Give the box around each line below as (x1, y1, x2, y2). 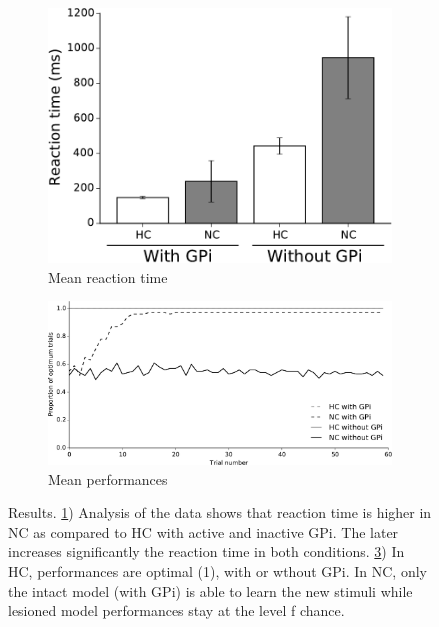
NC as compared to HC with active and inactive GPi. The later (8, 521, 399, 542)
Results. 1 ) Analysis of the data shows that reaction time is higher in (8, 502, 432, 523)
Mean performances (48, 468, 168, 489)
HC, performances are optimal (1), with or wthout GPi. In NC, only (8, 560, 427, 581)
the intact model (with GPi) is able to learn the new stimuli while (8, 580, 413, 601)
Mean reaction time (48, 266, 168, 287)
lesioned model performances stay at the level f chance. (8, 600, 345, 621)
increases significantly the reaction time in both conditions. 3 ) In (8, 541, 405, 562)
